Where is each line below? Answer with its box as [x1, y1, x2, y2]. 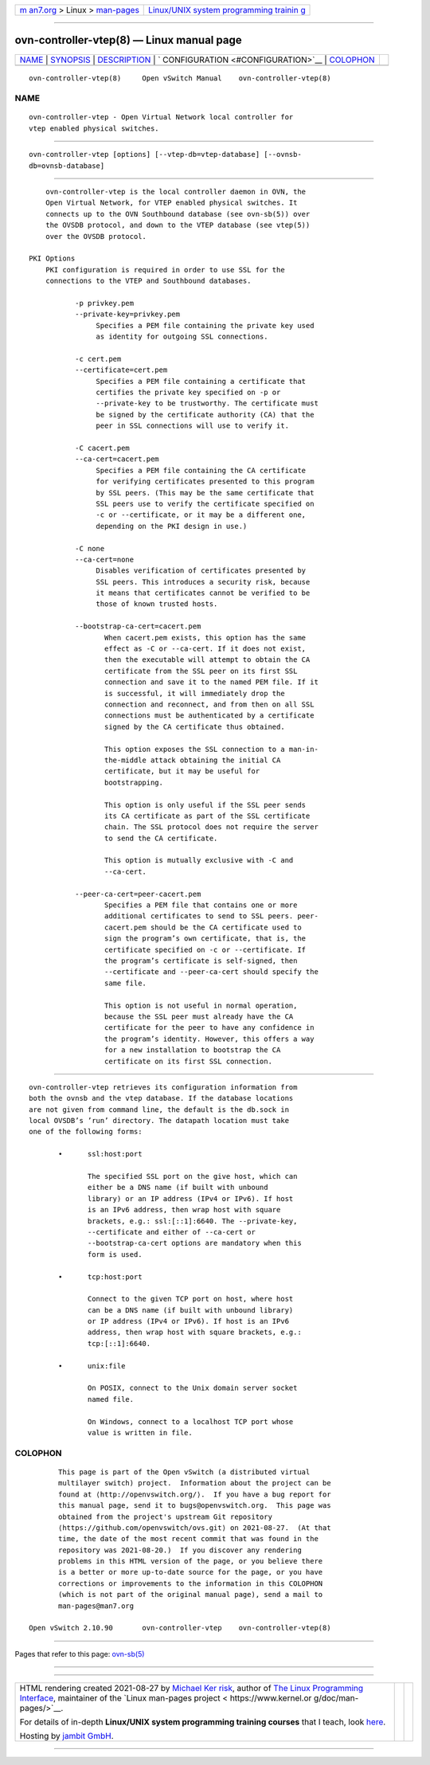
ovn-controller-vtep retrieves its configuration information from [29, 1082, 298, 1091]
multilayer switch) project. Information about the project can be [58, 1478, 331, 1488]
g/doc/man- [313, 1693, 359, 1704]
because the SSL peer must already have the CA [104, 1012, 294, 1021]
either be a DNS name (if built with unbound [88, 1183, 268, 1192]
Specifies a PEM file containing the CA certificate [96, 466, 307, 475]
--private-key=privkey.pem [74, 310, 181, 319]
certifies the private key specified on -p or [96, 388, 281, 397]
